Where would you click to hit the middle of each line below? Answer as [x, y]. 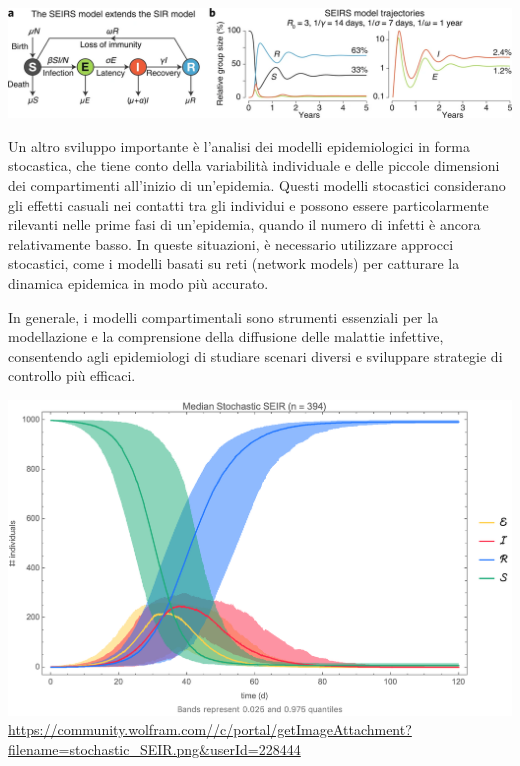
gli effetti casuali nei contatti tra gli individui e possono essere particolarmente [248, 204]
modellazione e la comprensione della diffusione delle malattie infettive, [226, 336]
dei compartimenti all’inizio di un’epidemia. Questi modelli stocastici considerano [257, 185]
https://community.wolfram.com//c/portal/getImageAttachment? [210, 729]
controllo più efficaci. [72, 375]
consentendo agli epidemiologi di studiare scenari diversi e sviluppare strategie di [255, 355]
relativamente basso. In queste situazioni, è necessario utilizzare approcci [231, 243]
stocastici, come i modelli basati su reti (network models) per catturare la [234, 263]
